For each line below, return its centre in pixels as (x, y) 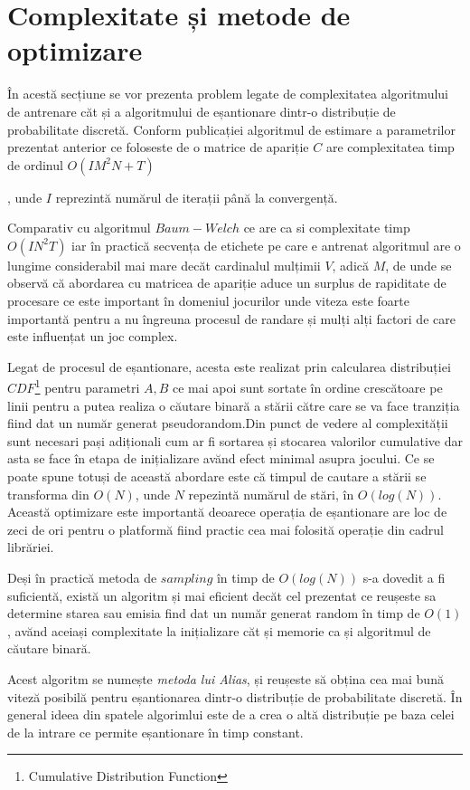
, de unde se (418, 265)
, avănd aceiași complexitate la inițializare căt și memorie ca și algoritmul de (219, 630)
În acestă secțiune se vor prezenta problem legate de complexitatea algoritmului (228, 94)
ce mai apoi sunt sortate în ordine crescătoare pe (307, 388)
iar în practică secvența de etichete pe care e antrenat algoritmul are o (266, 245)
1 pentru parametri (87, 386)
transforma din (48, 494)
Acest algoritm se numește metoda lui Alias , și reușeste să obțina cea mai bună (226, 679)
